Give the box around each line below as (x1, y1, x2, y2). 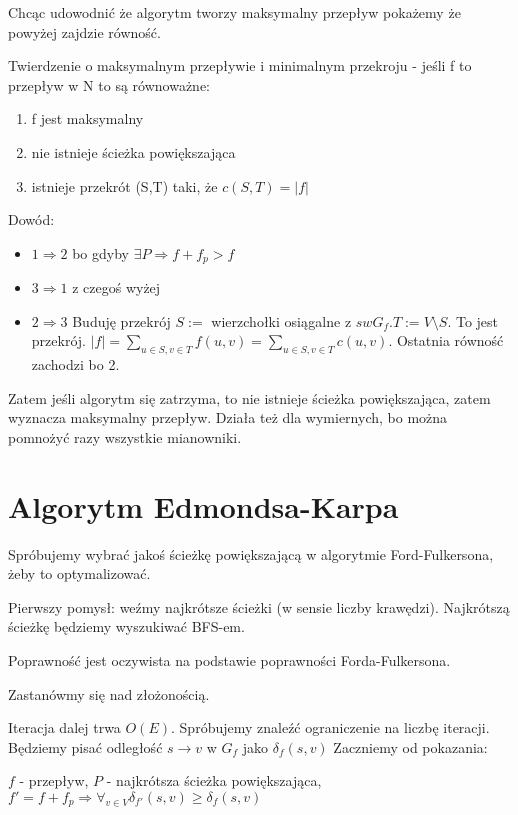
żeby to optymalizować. (8, 563, 151, 584)
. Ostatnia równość (388, 330, 504, 351)
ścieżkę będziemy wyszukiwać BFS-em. (8, 616, 245, 637)
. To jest (447, 310, 499, 331)
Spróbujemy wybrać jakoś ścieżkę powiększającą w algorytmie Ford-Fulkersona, (8, 543, 494, 564)
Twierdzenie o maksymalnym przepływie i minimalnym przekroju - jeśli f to (8, 55, 472, 76)
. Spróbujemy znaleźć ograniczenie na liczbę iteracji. (171, 717, 490, 738)
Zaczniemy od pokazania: (333, 736, 488, 757)
